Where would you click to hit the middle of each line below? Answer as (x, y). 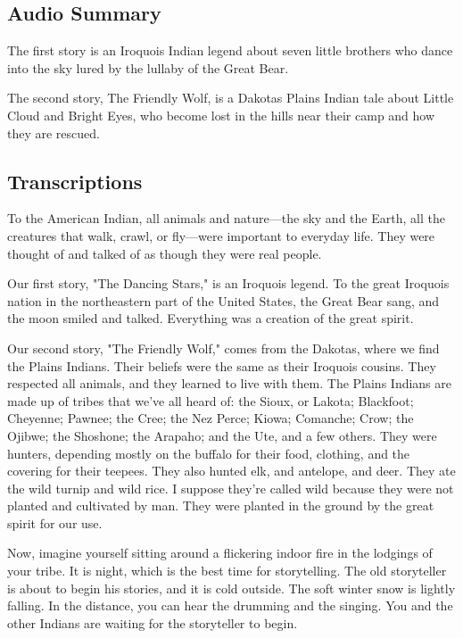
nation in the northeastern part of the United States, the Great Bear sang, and (223, 300)
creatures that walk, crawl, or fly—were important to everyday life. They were (221, 235)
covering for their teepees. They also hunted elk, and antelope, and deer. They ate (231, 471)
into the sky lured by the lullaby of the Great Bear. (148, 67)
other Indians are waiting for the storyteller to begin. (153, 622)
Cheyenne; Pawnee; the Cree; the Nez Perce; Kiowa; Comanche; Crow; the (211, 418)
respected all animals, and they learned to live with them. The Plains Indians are (230, 383)
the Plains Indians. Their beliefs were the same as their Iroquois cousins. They (222, 365)
